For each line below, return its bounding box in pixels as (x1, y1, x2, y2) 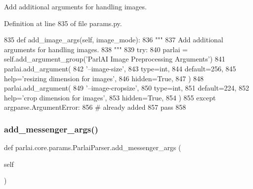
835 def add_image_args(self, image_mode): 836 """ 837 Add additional (4, 34, 223, 45)
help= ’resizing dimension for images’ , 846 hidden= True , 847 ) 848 (4, 73, 204, 83)
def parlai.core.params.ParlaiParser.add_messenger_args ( (4, 142, 181, 153)
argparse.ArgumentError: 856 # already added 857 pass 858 (4, 102, 186, 112)
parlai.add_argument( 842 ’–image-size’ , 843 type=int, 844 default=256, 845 (4, 63, 236, 73)
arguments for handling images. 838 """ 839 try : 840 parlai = (4, 44, 188, 54)
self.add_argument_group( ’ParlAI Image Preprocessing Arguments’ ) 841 (4, 54, 225, 64)
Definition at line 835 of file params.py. (4, 18, 122, 28)
